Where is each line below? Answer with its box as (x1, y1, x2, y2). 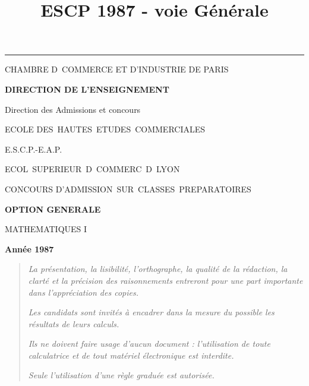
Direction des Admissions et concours (5, 103, 141, 115)
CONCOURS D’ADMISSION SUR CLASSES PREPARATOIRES (5, 182, 251, 195)
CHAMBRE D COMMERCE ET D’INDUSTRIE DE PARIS (5, 63, 229, 75)
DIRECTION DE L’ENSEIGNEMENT (5, 83, 169, 95)
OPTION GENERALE (5, 203, 101, 215)
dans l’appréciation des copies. (28, 286, 138, 298)
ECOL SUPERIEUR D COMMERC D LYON (5, 163, 180, 175)
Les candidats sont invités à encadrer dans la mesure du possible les (28, 306, 275, 318)
